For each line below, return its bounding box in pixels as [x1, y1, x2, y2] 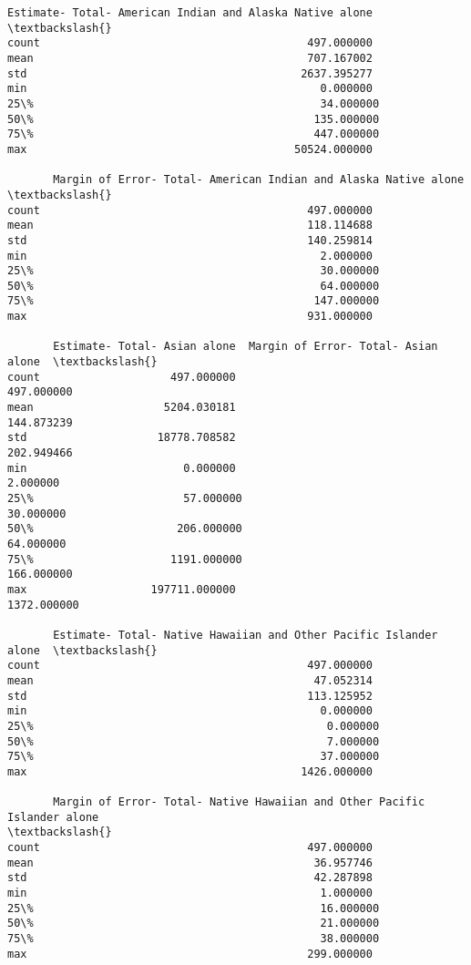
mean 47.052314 [7, 673, 373, 687]
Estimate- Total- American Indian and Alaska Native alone [7, 6, 373, 19]
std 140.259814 [7, 233, 373, 247]
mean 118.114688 [7, 219, 373, 232]
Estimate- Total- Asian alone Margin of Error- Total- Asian [53, 340, 438, 354]
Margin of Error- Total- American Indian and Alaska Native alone [53, 173, 465, 187]
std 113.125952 [7, 689, 373, 703]
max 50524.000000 [7, 142, 373, 156]
